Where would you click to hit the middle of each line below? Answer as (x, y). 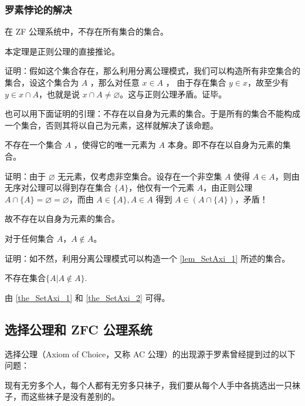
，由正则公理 (228, 187)
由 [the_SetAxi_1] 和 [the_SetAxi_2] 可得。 (87, 297)
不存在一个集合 (33, 145)
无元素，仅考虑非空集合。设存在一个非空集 (140, 176)
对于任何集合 (29, 238)
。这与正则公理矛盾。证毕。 (173, 94)
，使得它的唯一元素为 (115, 145)
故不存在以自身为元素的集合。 (62, 219)
